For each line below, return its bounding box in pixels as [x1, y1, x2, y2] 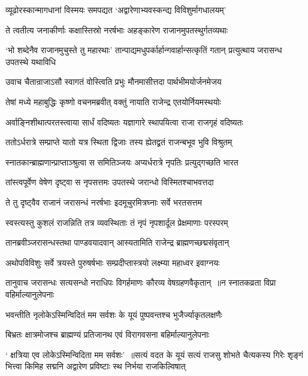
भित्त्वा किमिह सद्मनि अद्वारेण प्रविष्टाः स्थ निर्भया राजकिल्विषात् [5, 360, 186, 372]
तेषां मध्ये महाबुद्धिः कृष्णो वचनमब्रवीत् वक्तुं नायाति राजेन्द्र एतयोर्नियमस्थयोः [5, 95, 221, 108]
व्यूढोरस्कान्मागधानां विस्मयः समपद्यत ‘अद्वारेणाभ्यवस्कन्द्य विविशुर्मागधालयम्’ [5, 4, 227, 16]
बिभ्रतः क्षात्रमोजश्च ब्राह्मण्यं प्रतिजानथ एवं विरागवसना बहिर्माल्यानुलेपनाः [5, 328, 210, 341]
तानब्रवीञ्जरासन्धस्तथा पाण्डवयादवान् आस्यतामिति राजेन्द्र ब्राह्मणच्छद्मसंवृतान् [5, 236, 230, 249]
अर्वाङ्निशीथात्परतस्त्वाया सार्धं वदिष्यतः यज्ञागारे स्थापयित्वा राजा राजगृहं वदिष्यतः [5, 115, 243, 128]
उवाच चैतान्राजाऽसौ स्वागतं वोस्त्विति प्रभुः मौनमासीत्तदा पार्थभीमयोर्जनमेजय [5, 75, 222, 88]
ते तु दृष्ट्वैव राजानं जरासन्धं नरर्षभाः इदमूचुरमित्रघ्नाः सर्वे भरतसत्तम [5, 195, 202, 208]
